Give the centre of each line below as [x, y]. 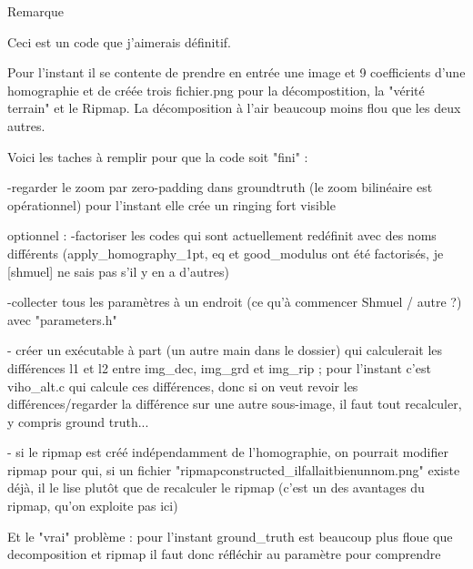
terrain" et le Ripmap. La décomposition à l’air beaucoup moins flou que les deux [234, 108]
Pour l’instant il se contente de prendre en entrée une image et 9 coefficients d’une [236, 72]
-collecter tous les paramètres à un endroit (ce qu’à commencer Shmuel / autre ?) [235, 302]
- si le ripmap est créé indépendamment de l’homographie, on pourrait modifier [228, 452]
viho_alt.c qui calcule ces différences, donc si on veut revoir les [183, 386]
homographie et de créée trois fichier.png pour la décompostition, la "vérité [216, 90]
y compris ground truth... [78, 421]
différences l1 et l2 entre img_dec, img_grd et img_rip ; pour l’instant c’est [219, 367]
